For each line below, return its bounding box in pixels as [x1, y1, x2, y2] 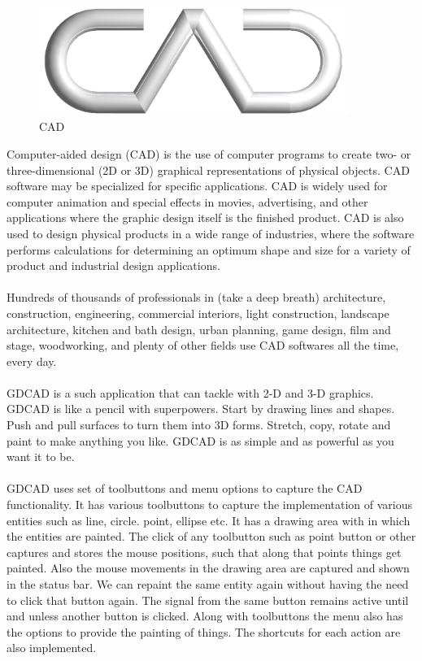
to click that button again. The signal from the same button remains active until [7, 591, 409, 608]
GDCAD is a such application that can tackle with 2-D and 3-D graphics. [7, 384, 374, 401]
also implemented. [7, 639, 97, 656]
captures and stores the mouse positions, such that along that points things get [7, 543, 402, 560]
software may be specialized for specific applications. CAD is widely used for [7, 177, 388, 194]
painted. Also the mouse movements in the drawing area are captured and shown [7, 559, 410, 576]
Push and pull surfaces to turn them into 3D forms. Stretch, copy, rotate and [7, 416, 391, 433]
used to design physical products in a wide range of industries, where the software [7, 224, 415, 241]
